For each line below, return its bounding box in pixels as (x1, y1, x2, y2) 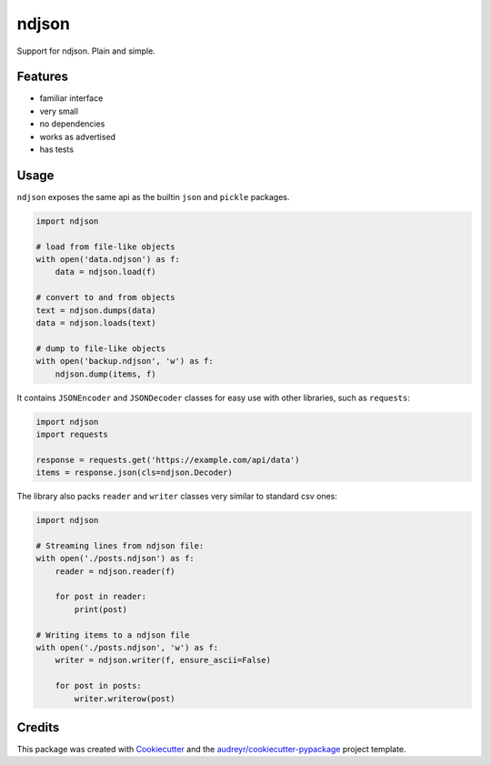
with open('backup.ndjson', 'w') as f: (35, 356, 214, 367)
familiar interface (39, 93, 104, 104)
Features (16, 69, 68, 85)
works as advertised (39, 131, 116, 142)
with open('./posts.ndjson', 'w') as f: (35, 642, 218, 652)
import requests (35, 428, 109, 439)
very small (39, 106, 79, 116)
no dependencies (39, 118, 105, 129)
